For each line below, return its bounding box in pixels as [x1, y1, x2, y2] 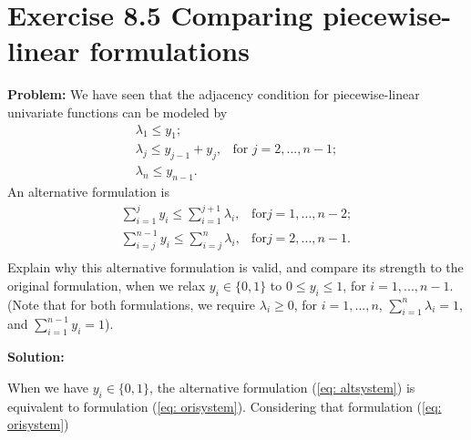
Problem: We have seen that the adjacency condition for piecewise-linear [7, 85, 420, 104]
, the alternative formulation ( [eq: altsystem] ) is [149, 377, 415, 396]
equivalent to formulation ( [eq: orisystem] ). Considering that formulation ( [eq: [7, 396, 442, 415]
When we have [7, 377, 89, 396]
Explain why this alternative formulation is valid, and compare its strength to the [7, 258, 464, 277]
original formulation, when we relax [7, 275, 206, 294]
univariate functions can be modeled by [7, 102, 228, 121]
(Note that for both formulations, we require [7, 294, 256, 313]
